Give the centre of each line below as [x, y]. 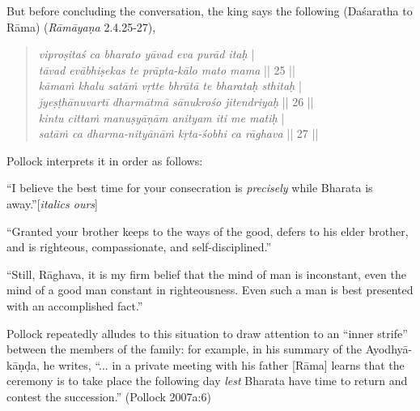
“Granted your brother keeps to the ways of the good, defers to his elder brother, [208, 231]
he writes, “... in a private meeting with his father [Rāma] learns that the [224, 364]
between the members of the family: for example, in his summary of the [184, 349]
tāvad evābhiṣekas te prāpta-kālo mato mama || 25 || [167, 69]
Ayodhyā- [389, 349]
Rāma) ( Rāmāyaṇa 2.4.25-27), [81, 26]
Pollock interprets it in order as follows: [105, 160]
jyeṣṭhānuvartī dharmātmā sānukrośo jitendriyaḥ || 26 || [176, 101]
